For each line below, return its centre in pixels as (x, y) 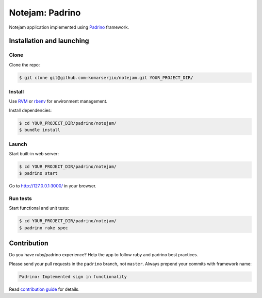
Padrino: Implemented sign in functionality (73, 276)
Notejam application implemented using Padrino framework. (69, 27)
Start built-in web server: (34, 153)
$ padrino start (39, 173)
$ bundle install (40, 130)
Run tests (20, 199)
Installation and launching (49, 41)
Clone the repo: (25, 65)
